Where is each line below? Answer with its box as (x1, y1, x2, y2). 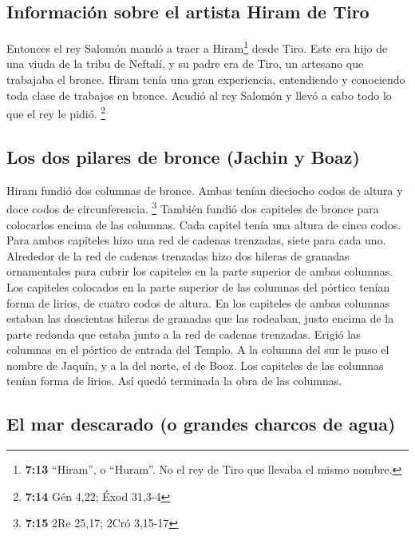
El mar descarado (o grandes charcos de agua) (6, 411, 396, 436)
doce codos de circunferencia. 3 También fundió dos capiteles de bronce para (6, 198, 379, 216)
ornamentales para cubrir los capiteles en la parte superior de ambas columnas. (6, 263, 393, 280)
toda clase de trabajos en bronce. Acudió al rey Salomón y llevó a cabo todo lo (6, 86, 392, 103)
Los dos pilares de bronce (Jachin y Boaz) (6, 144, 360, 169)
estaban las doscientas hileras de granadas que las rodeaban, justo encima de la (6, 310, 394, 327)
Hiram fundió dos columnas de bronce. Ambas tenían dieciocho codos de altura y (6, 181, 403, 198)
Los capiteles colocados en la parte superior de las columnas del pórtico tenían (6, 278, 390, 295)
